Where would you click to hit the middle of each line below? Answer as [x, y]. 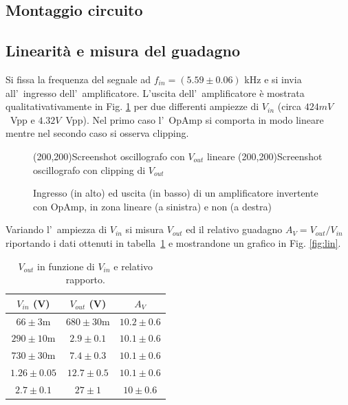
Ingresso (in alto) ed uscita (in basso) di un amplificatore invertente [176, 193]
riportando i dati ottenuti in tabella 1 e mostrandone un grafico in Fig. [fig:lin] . [173, 242]
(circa [289, 106]
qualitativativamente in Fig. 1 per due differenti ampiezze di [132, 106]
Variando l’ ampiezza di [56, 229]
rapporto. [85, 280]
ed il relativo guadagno [234, 229]
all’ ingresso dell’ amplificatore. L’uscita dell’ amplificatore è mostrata [155, 92]
